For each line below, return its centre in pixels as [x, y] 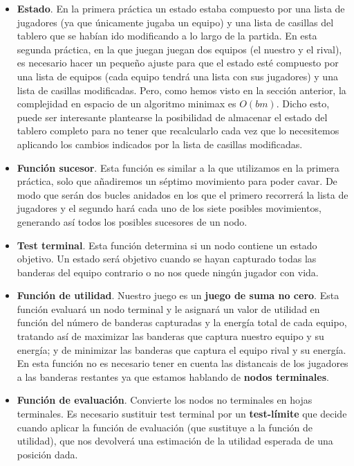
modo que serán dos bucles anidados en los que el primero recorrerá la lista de [183, 194]
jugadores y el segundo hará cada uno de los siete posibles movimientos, [169, 208]
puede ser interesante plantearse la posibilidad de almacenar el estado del [172, 117]
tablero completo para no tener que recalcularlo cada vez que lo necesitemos [178, 131]
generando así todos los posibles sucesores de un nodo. [132, 221]
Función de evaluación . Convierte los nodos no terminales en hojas [165, 400]
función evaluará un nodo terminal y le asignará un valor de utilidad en [168, 308]
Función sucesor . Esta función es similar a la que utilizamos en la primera [178, 167]
